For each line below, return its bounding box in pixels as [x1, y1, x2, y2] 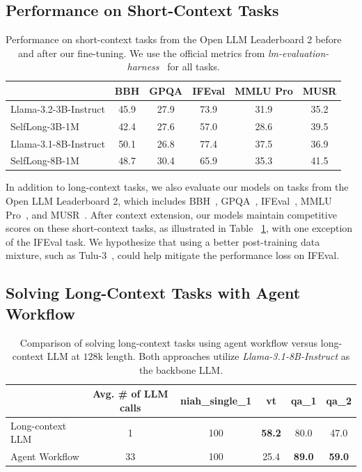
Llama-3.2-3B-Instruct [10, 101, 105, 116]
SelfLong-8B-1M [10, 153, 79, 168]
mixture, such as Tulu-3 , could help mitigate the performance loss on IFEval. [6, 248, 340, 262]
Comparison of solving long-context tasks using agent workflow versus [19, 335, 318, 349]
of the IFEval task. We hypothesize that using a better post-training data [6, 234, 320, 249]
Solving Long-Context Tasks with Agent [6, 282, 301, 304]
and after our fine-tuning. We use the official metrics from [18, 45, 265, 60]
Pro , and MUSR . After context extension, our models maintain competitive [6, 207, 337, 221]
